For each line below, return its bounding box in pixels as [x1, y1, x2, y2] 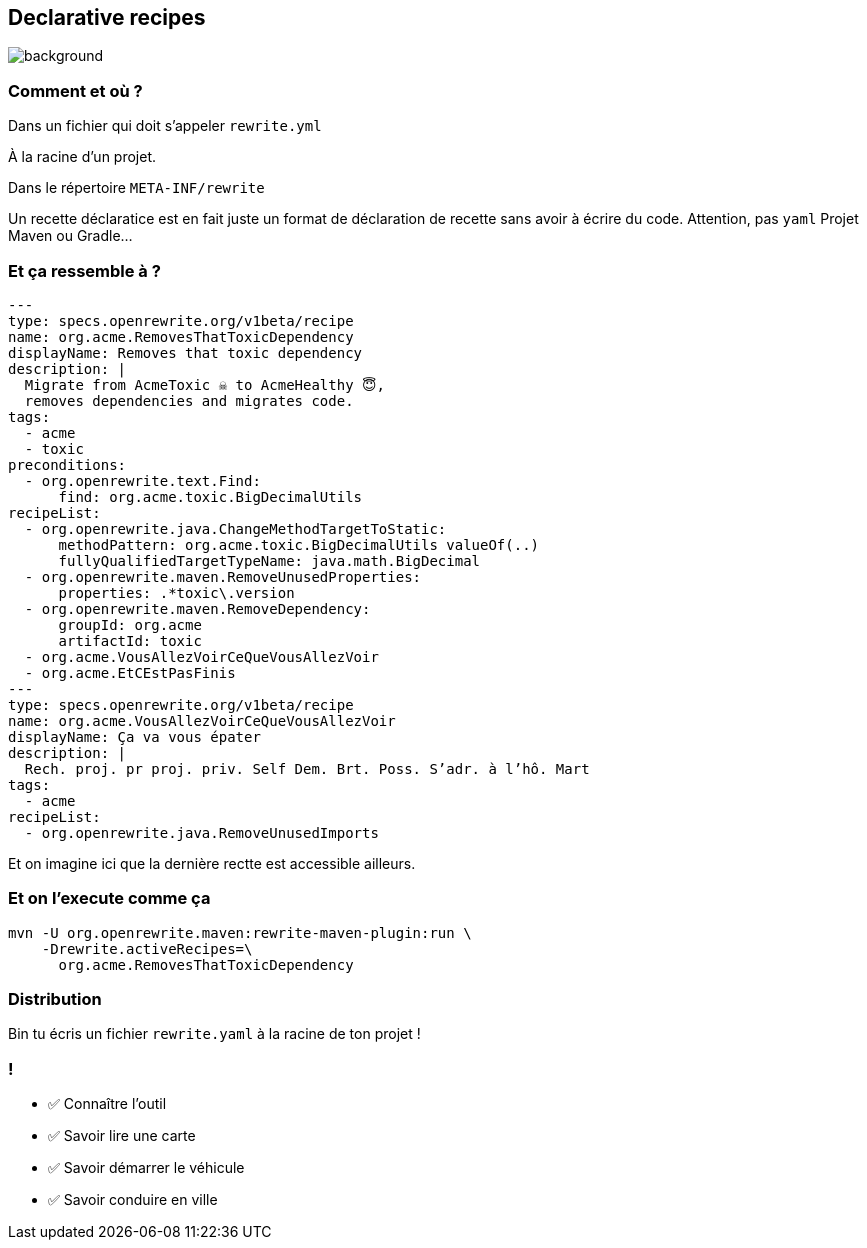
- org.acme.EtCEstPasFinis [24, 664, 236, 681]
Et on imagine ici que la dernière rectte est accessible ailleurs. [8, 854, 416, 872]
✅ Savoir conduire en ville [48, 1191, 218, 1209]
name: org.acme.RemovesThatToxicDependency [8, 328, 354, 345]
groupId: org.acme [58, 616, 202, 633]
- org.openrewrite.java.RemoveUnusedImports [24, 824, 379, 841]
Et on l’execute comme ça [8, 888, 211, 909]
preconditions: [8, 456, 127, 473]
